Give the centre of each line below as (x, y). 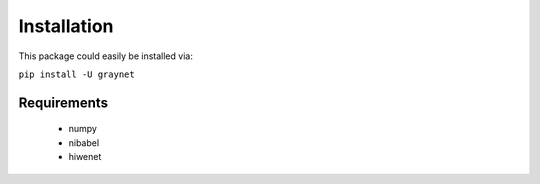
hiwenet (85, 157)
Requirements (63, 102)
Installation (66, 26)
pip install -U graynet (76, 74)
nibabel (84, 142)
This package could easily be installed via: (106, 56)
